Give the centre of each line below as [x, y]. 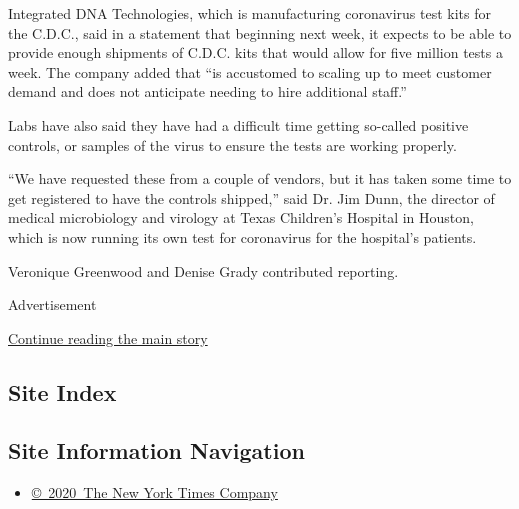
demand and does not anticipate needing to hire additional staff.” [207, 91]
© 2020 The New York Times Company [154, 492]
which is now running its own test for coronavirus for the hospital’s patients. [242, 236]
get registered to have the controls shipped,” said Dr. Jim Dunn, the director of [251, 197]
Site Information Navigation [156, 450]
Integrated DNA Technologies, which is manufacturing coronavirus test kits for [249, 13]
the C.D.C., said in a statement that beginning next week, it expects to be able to [260, 32]
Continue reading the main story [108, 337]
